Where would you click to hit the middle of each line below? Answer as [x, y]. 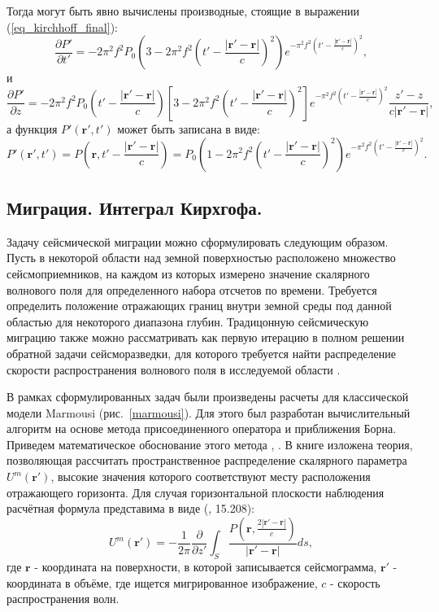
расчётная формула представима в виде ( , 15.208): [131, 508]
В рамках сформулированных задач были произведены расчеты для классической [208, 397]
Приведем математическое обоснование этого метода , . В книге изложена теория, [210, 444]
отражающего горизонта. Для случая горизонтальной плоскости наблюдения [196, 492]
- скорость [355, 582]
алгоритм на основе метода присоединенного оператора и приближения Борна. [202, 428]
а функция [32, 128]
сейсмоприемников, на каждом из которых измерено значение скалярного [188, 273]
